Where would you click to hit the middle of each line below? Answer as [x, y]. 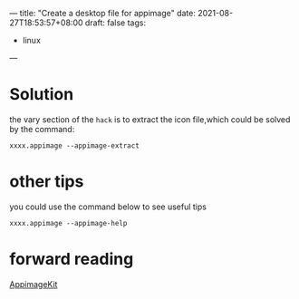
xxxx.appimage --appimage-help [68, 223]
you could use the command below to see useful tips [108, 207]
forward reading [72, 260]
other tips [47, 182]
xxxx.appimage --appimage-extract [75, 145]
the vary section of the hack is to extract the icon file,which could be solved [150, 119]
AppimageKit [34, 284]
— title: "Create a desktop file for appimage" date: [103, 13]
